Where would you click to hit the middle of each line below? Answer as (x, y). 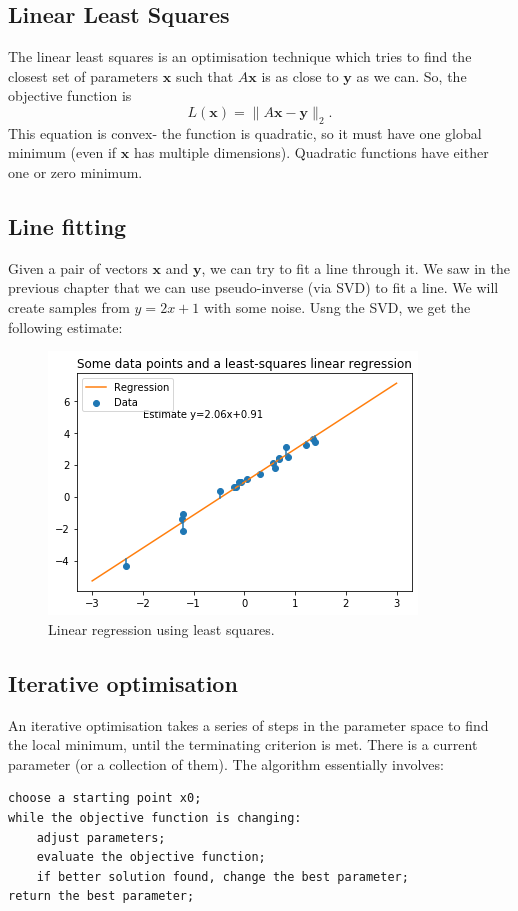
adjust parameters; (101, 837)
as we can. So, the (411, 75)
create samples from (69, 306)
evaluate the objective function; (151, 857)
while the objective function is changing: (155, 817)
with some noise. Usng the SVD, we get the (337, 306)
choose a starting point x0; (105, 798)
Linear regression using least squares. (161, 628)
